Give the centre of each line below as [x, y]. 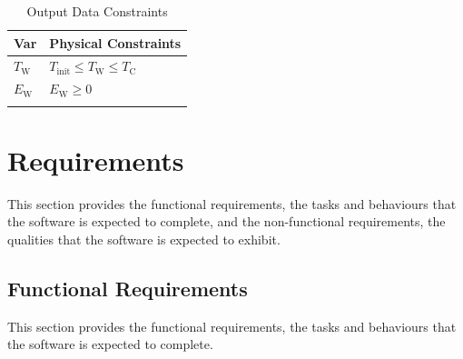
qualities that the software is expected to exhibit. [144, 239]
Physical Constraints [115, 42]
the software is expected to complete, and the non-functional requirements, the [227, 221]
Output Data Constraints [97, 11]
